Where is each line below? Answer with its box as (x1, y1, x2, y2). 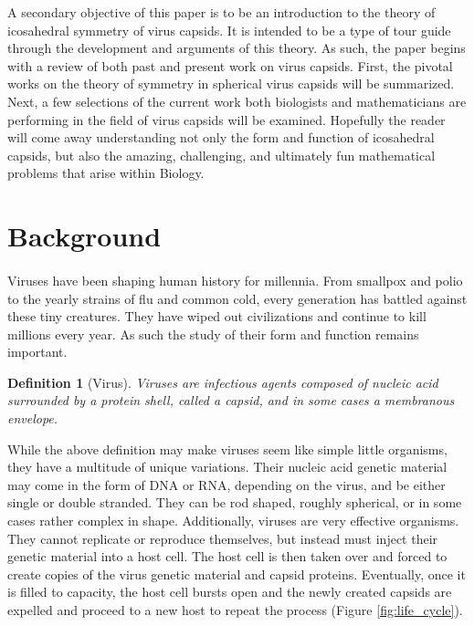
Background (7, 217, 162, 255)
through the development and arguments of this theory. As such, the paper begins (7, 38, 466, 57)
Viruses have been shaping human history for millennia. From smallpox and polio (7, 270, 463, 289)
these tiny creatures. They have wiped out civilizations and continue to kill (7, 307, 427, 326)
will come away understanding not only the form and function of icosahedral (7, 128, 435, 147)
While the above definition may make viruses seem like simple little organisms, (7, 439, 448, 458)
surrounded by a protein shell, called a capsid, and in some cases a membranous (7, 391, 455, 410)
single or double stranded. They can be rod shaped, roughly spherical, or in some (7, 493, 462, 512)
